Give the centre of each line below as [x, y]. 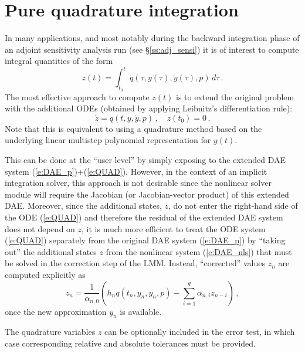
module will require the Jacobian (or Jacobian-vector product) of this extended [147, 194]
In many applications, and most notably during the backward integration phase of [152, 38]
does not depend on [40, 228]
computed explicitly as [45, 274]
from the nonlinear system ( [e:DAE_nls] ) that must [199, 251]
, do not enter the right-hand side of [233, 206]
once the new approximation [56, 311]
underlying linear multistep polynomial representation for [108, 140]
